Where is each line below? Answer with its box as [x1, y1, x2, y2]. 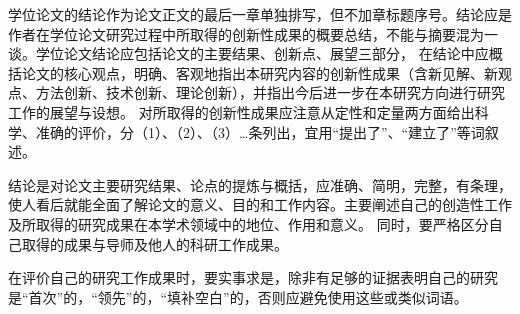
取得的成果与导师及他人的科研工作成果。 [21, 233, 288, 254]
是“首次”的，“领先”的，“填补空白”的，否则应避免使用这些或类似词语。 [8, 286, 468, 307]
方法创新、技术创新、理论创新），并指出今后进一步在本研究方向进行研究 [35, 82, 505, 103]
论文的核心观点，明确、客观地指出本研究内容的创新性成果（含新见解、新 [21, 62, 498, 83]
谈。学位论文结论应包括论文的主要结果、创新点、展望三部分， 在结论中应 [8, 43, 489, 64]
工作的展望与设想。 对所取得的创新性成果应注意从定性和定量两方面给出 [8, 101, 475, 122]
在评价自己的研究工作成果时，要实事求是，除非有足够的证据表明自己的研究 [8, 267, 498, 288]
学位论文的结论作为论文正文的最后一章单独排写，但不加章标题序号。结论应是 [8, 4, 512, 24]
